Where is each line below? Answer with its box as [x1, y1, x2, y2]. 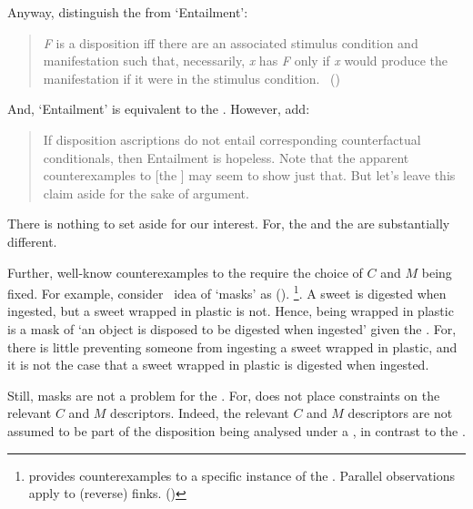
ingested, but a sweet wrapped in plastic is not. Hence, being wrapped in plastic [7, 301, 454, 321]
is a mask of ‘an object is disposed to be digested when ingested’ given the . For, [7, 319, 457, 338]
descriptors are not [347, 403, 453, 422]
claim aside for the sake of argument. [43, 183, 249, 202]
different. [7, 231, 57, 250]
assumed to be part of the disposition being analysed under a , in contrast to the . [7, 421, 466, 440]
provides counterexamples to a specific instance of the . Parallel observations [28, 465, 456, 484]
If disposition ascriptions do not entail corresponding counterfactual [43, 129, 421, 148]
